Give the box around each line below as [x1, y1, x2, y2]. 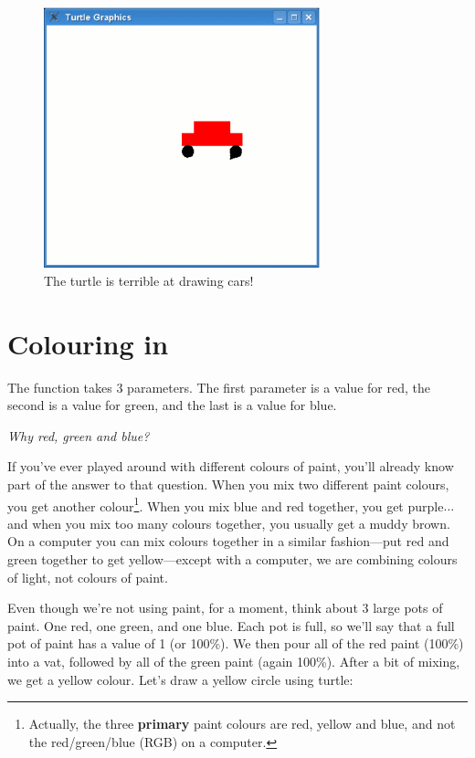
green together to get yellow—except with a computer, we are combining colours [7, 549, 458, 568]
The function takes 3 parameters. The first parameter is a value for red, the [7, 377, 430, 396]
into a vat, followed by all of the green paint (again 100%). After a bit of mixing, [7, 651, 460, 670]
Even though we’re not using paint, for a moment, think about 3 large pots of [7, 598, 443, 617]
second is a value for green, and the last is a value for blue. [7, 395, 337, 415]
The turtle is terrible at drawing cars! [44, 270, 254, 290]
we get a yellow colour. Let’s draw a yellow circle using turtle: [7, 669, 354, 689]
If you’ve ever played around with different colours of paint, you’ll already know [7, 457, 454, 476]
